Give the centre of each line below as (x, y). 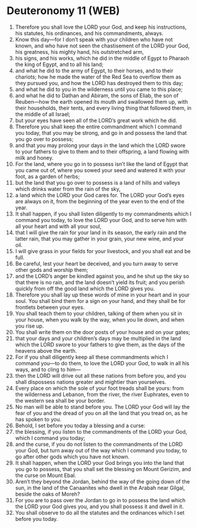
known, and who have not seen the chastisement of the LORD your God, (102, 46)
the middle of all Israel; (43, 114)
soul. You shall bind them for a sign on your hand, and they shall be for (100, 301)
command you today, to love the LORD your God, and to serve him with (101, 220)
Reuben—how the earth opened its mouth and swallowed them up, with (101, 101)
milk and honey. (34, 158)
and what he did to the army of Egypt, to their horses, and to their (94, 70)
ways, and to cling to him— (48, 369)
